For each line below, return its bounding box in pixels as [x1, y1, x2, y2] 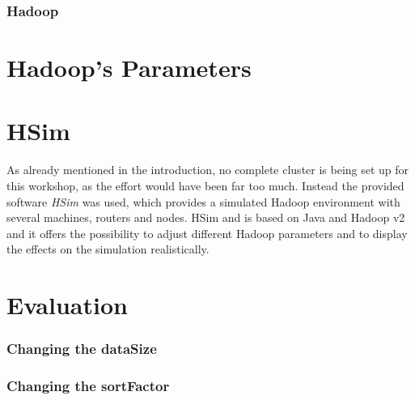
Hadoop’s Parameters [6, 51, 252, 84]
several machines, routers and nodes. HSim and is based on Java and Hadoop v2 [6, 209, 405, 226]
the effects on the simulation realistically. [6, 240, 210, 257]
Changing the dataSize [6, 338, 157, 359]
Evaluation [6, 288, 128, 321]
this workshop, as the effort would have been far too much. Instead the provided [6, 177, 404, 194]
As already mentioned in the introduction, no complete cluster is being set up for [6, 161, 409, 178]
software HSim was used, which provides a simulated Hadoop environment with [6, 193, 400, 210]
